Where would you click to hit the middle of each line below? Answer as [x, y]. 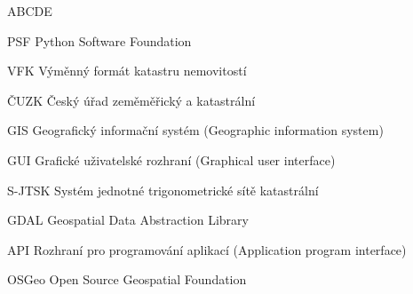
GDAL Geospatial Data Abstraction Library [128, 220]
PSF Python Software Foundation [99, 40]
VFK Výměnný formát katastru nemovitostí [127, 71]
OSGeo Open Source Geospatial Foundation [127, 279]
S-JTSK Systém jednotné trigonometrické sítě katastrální [163, 190]
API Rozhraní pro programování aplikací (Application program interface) [207, 249]
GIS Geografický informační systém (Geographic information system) [195, 130]
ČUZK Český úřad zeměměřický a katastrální [131, 100]
